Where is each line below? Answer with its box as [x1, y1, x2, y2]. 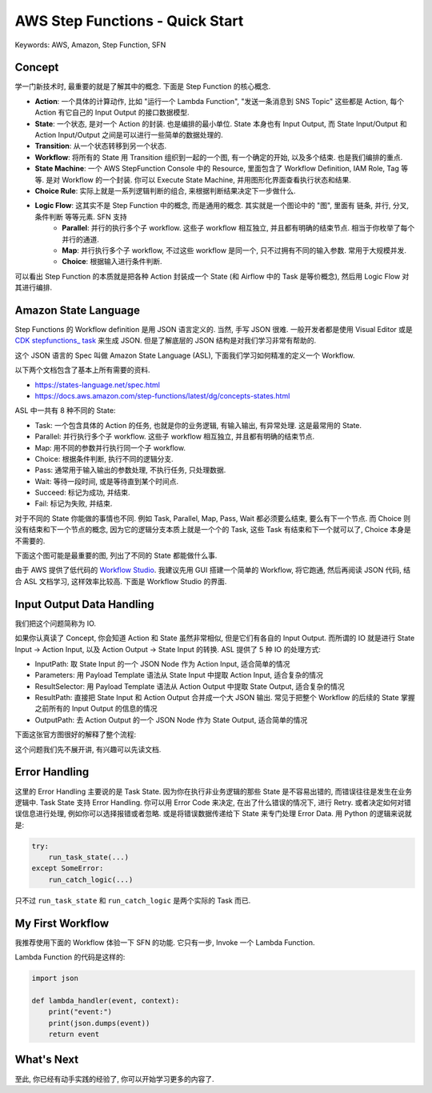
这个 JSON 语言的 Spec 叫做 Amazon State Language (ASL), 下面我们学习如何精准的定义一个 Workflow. [14, 350, 355, 360]
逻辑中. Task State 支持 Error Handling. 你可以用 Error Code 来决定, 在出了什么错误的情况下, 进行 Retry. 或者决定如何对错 [14, 797, 412, 807]
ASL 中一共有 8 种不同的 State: [14, 406, 116, 415]
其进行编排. [14, 282, 53, 292]
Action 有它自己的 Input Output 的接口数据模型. [34, 108, 190, 118]
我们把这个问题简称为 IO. [14, 619, 96, 628]
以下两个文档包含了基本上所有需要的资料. [14, 365, 151, 375]
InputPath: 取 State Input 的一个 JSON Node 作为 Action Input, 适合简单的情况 [34, 659, 290, 668]
